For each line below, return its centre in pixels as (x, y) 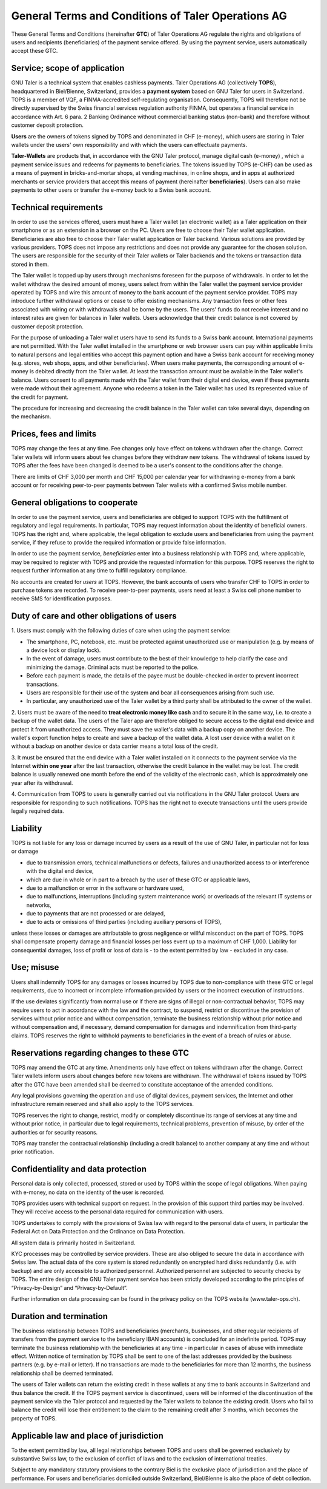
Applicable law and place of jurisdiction (87, 1436)
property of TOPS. (34, 1418)
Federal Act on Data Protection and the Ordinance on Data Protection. (98, 1232)
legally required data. (38, 811)
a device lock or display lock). (64, 650)
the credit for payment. (40, 397)
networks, (39, 905)
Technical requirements (57, 207)
